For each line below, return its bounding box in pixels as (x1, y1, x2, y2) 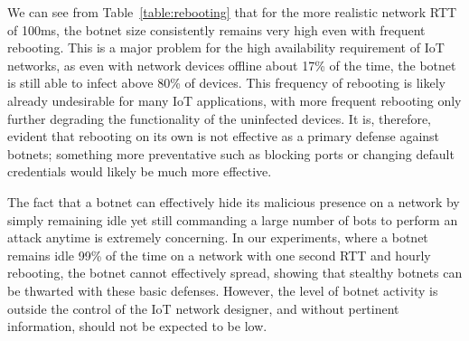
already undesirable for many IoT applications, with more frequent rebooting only (7, 90, 462, 109)
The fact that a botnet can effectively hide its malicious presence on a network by (7, 192, 460, 211)
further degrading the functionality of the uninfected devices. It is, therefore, (7, 109, 432, 128)
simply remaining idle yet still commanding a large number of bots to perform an (7, 210, 458, 229)
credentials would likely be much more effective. (7, 162, 272, 181)
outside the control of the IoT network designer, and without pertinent (7, 298, 399, 317)
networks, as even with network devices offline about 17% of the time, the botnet (7, 55, 456, 74)
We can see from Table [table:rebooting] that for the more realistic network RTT (7, 3, 457, 21)
